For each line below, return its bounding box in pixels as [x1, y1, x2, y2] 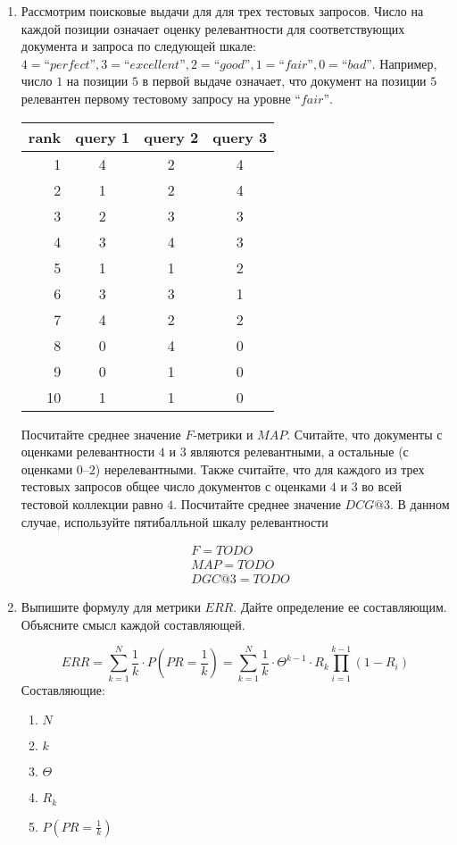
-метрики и [193, 424, 253, 443]
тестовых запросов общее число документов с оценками [21, 477, 327, 496]
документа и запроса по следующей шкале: [21, 37, 256, 55]
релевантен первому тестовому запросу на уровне [21, 88, 291, 107]
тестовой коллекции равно [21, 494, 163, 513]
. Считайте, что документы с [287, 424, 443, 443]
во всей [361, 477, 403, 496]
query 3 [212, 126, 268, 147]
